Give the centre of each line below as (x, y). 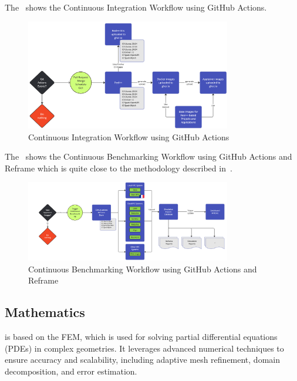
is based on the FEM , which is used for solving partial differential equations (141, 336)
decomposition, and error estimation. (71, 371)
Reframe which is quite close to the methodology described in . (119, 168)
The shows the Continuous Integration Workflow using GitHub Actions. (136, 7)
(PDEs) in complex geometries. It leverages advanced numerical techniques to (144, 348)
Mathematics (45, 312)
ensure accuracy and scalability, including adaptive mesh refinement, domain (142, 360)
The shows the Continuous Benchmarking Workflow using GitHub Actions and (148, 156)
